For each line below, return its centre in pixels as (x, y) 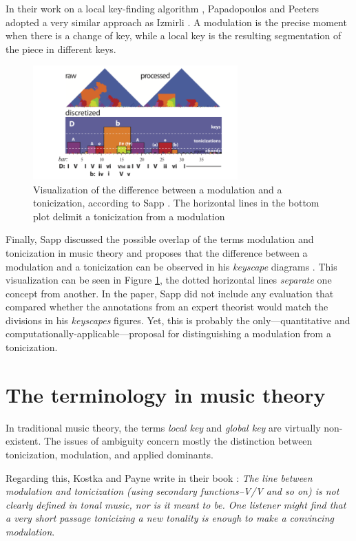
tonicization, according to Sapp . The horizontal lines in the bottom (176, 203)
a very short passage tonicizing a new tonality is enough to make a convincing (170, 518)
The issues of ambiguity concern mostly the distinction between (178, 441)
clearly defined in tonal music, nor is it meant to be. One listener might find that (176, 504)
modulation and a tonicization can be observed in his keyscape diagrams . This (171, 266)
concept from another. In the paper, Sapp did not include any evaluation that (170, 293)
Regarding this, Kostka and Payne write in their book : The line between (159, 477)
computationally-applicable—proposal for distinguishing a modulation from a (168, 333)
